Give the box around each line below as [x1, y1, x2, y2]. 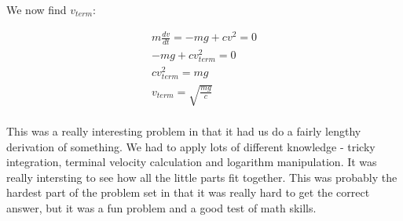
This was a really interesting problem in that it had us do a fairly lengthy [6, 123, 361, 139]
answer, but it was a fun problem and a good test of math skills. [6, 200, 317, 216]
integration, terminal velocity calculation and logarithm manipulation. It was [6, 154, 377, 170]
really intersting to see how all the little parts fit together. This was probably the [6, 168, 398, 185]
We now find [6, 2, 67, 17]
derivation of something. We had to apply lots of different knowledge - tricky [6, 138, 376, 154]
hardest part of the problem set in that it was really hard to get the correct [6, 184, 370, 201]
